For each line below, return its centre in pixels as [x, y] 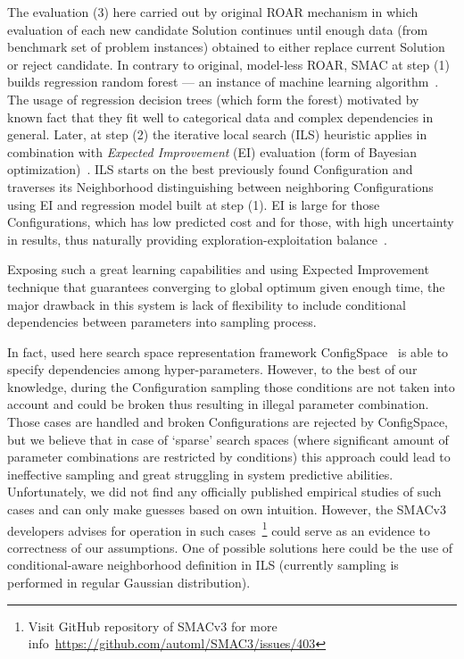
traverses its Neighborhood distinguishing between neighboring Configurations [220, 186]
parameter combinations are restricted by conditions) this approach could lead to [229, 457]
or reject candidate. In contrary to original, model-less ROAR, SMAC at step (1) [228, 64]
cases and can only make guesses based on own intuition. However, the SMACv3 [227, 509]
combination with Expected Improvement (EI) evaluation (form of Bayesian [212, 151]
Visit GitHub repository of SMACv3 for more [153, 626]
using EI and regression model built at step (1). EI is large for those [194, 204]
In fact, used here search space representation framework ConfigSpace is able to [228, 351]
